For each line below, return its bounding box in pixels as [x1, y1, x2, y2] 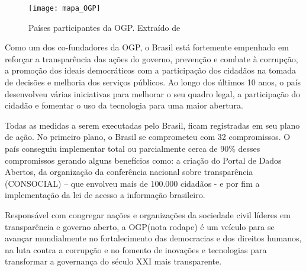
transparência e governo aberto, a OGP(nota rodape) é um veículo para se [5, 220, 275, 232]
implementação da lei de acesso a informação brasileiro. [5, 189, 205, 201]
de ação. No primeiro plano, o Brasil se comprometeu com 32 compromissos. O [5, 130, 291, 143]
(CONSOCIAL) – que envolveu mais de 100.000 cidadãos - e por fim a [5, 177, 260, 189]
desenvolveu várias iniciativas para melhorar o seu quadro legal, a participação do [5, 87, 301, 100]
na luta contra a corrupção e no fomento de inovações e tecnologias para [5, 243, 267, 256]
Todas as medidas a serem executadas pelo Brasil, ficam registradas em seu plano [5, 119, 300, 131]
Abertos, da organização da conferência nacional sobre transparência [5, 165, 253, 178]
